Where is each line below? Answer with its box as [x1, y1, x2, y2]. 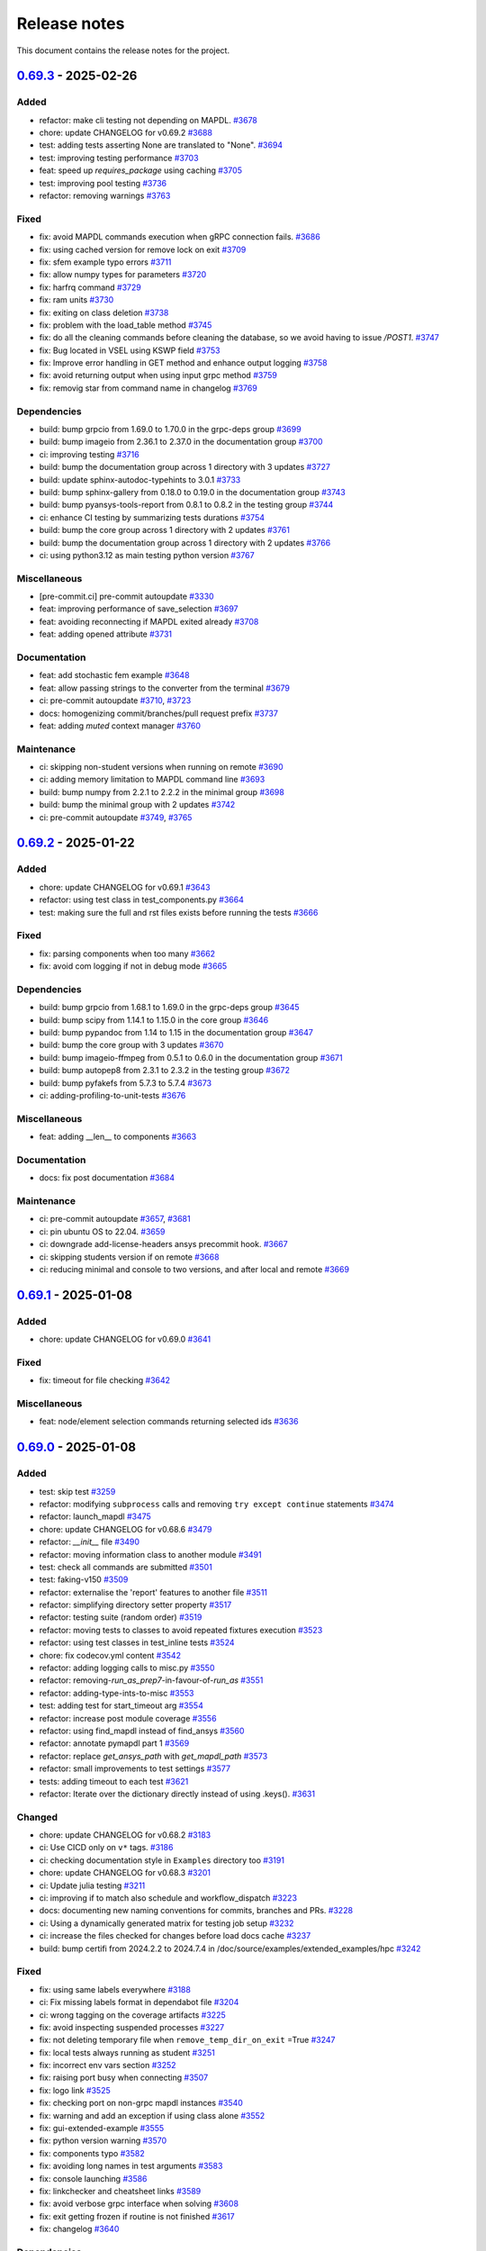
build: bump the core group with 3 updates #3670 [39, 1040, 224, 1051]
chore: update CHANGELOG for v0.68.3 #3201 [39, 1867, 211, 1878]
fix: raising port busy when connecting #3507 [39, 2072, 209, 2084]
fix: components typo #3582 [39, 2147, 145, 2158]
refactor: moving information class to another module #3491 [39, 1549, 262, 1559]
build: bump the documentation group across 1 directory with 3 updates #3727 [39, 462, 330, 473]
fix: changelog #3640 [39, 2224, 120, 2235]
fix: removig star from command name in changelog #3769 [39, 383, 258, 393]
